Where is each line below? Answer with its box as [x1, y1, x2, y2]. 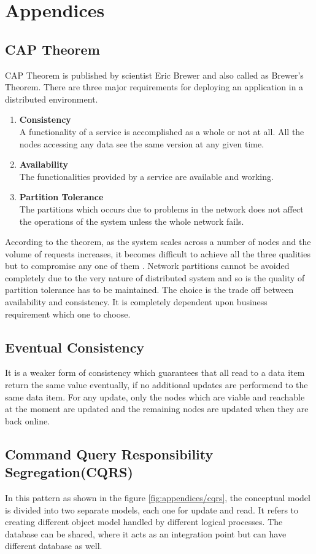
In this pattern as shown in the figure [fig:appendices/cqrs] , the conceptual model [5, 491, 310, 504]
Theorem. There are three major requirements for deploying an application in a [5, 80, 304, 93]
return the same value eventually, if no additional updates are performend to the [5, 378, 308, 391]
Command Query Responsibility [5, 444, 214, 463]
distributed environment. [5, 92, 98, 105]
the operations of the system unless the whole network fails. [19, 214, 244, 227]
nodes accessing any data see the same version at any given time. [19, 137, 264, 150]
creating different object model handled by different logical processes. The [5, 515, 283, 528]
